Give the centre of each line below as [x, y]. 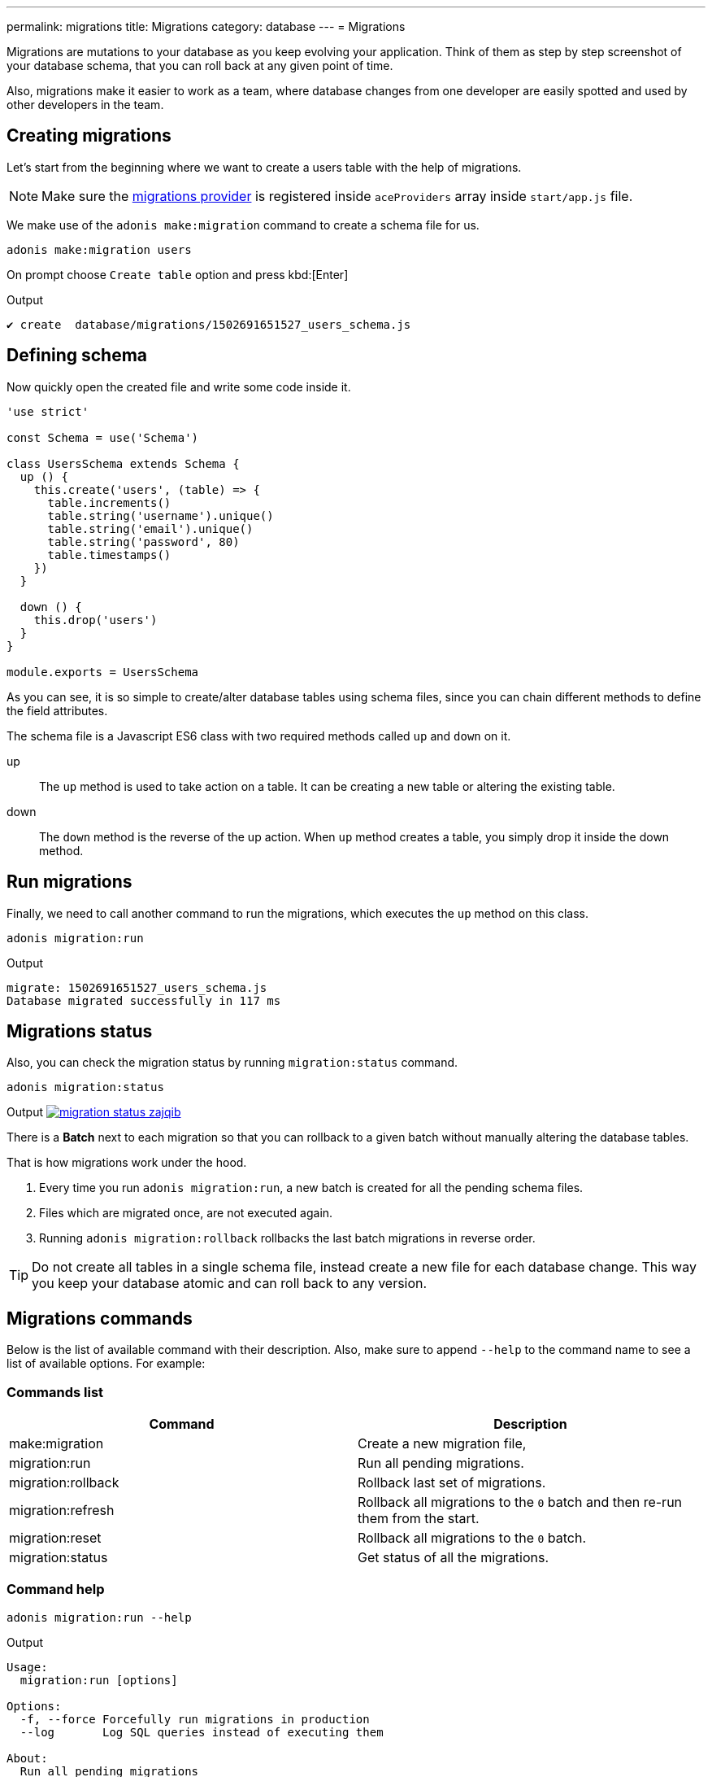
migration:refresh [62, 1510]
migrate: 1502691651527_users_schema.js [137, 987]
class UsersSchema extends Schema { [123, 463]
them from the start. [419, 1518]
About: [27, 1758]
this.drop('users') [96, 620]
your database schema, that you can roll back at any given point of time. [200, 65]
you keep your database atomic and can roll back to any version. [230, 1284]
